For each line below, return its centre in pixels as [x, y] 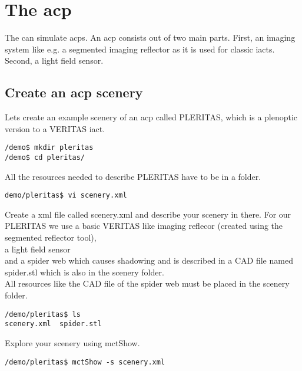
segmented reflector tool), [51, 237]
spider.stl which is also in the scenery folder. [84, 272]
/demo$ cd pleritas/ [45, 157]
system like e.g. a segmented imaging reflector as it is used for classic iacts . [140, 49]
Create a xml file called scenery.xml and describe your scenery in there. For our [148, 214]
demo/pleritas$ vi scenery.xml [66, 196]
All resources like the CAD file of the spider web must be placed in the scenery [147, 283]
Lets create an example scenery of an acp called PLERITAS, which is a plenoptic [151, 117]
